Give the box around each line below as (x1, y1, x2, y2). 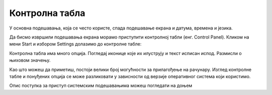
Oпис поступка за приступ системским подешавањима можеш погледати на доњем (9, 82, 192, 88)
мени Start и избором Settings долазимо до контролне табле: (9, 41, 142, 47)
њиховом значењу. (9, 57, 51, 63)
